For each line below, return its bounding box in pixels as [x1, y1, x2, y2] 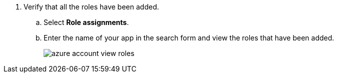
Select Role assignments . [44, 18, 129, 26]
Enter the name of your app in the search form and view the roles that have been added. [44, 33, 334, 42]
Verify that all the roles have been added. [24, 2, 159, 11]
